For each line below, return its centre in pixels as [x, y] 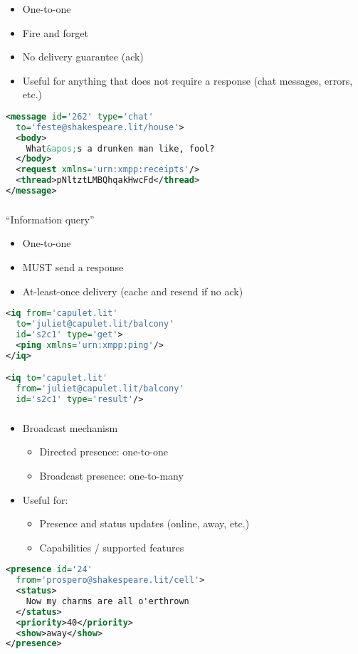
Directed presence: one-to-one [104, 452]
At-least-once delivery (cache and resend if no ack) [133, 291]
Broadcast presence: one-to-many [111, 475]
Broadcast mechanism [70, 427]
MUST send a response [73, 267]
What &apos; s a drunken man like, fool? [120, 148]
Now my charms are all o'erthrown [107, 601]
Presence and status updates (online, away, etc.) [144, 523]
